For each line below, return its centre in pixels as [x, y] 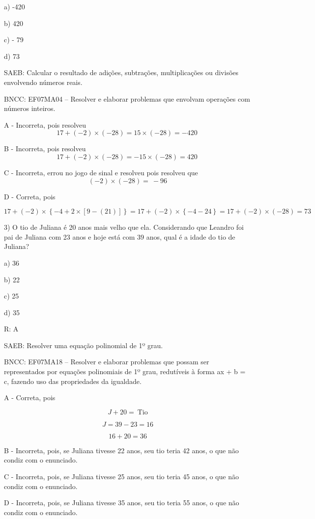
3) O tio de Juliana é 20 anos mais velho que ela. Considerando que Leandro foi [124, 227]
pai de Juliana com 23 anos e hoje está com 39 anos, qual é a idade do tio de [120, 236]
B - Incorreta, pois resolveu [45, 149]
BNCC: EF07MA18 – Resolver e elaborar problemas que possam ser [107, 362]
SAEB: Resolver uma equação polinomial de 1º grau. [84, 345]
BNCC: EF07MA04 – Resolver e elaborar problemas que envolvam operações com [127, 98]
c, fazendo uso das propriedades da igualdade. [73, 381]
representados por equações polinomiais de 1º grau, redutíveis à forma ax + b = [125, 371]
